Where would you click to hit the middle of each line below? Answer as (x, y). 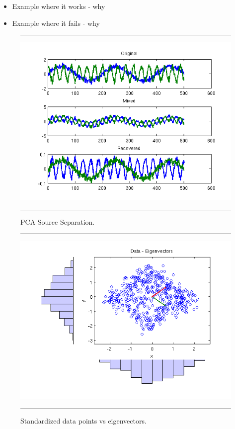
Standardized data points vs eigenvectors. (83, 420)
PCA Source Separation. (58, 221)
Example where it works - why (59, 6)
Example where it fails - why (56, 23)
